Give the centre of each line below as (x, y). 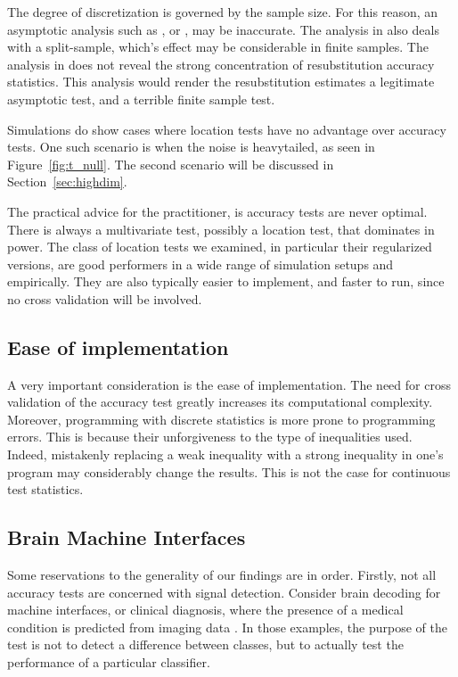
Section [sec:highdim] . (67, 182)
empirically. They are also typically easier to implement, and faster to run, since (226, 281)
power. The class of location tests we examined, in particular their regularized (220, 247)
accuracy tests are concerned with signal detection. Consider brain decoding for (224, 592)
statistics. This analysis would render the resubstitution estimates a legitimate (221, 82)
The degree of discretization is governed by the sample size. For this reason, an (223, 12)
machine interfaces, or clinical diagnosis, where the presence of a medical (205, 610)
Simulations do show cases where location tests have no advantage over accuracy (227, 129)
